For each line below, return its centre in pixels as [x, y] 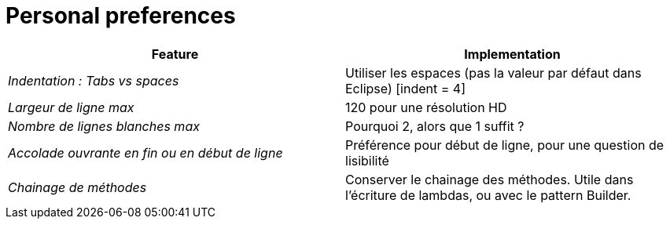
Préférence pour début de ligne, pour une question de [505, 145]
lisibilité [367, 160]
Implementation [512, 54]
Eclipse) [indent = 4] [405, 88]
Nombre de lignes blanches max [104, 126]
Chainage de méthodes [77, 187]
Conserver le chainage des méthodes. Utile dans [490, 179]
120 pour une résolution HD [426, 107]
